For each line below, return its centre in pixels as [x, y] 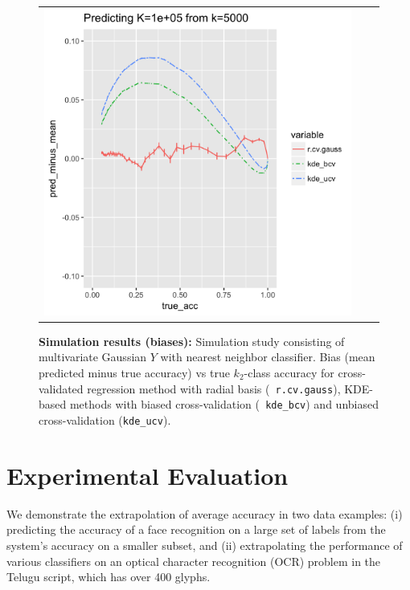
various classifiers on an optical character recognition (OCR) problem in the [194, 561]
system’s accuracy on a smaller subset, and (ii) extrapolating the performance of [205, 545]
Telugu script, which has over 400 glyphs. [109, 577]
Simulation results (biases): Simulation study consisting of [192, 341]
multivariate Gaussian [93, 357]
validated [61, 388]
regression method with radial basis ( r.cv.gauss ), [214, 388]
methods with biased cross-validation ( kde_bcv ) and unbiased [224, 404]
